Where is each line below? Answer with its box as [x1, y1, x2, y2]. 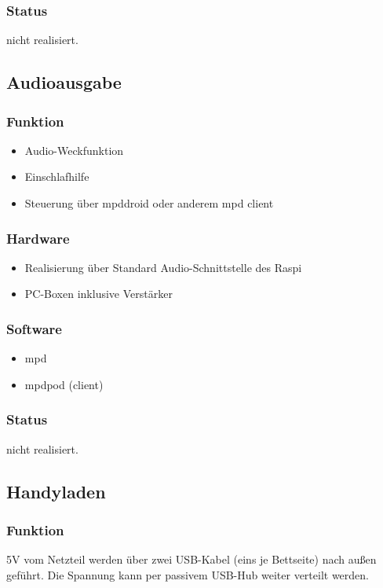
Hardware [6, 228, 70, 248]
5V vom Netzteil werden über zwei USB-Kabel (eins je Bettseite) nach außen [6, 551, 377, 568]
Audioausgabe [6, 70, 122, 94]
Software [6, 318, 62, 338]
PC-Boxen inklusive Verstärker [24, 285, 173, 302]
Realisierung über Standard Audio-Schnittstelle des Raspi [24, 259, 302, 275]
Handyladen [6, 479, 106, 503]
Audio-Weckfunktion [24, 141, 124, 158]
